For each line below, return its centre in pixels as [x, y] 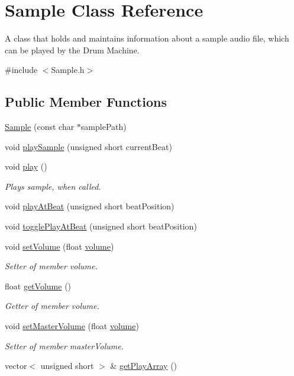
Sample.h [68, 70]
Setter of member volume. [51, 266]
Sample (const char [40, 127]
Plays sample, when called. [53, 186]
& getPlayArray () [144, 366]
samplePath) [104, 127]
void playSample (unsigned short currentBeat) [88, 146]
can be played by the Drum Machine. [72, 50]
